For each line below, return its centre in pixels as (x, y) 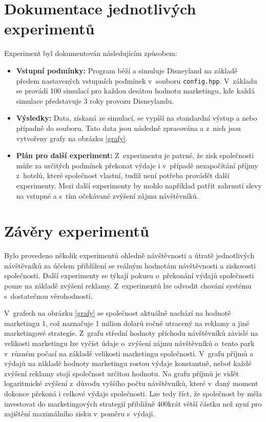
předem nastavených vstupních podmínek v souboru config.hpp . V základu (137, 80)
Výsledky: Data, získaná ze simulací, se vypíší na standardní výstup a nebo (137, 118)
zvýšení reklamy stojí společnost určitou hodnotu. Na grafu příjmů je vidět (122, 373)
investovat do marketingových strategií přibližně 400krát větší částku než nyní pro (133, 403)
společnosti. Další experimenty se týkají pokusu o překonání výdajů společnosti (129, 275)
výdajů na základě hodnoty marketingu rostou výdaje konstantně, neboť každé (128, 363)
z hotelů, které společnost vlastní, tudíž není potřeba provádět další (123, 175)
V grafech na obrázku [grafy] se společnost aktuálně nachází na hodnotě (118, 313)
